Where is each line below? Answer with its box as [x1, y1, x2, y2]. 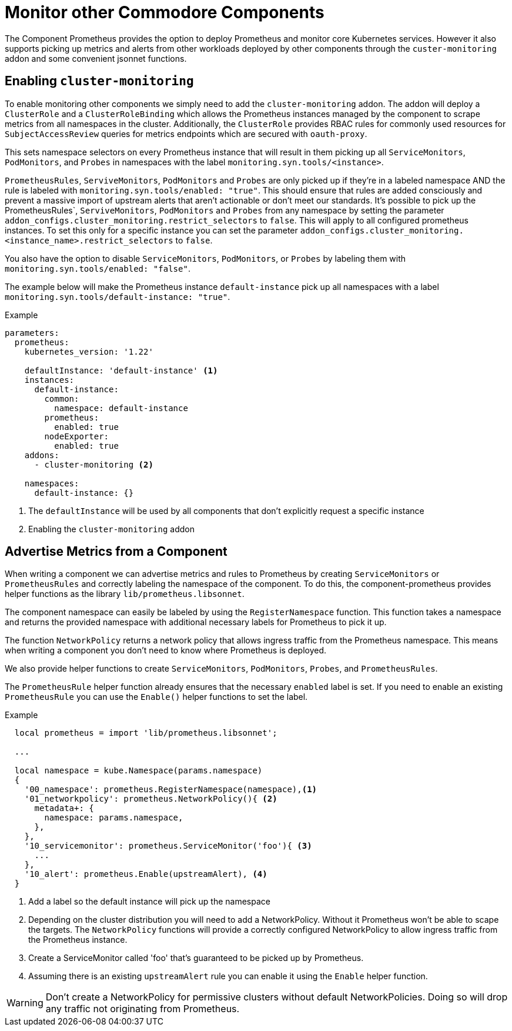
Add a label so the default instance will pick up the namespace [28, 896, 270, 907]
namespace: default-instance [54, 403, 188, 413]
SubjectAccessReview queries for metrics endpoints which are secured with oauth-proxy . [5, 128, 367, 139]
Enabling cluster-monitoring [5, 74, 194, 89]
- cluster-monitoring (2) [34, 459, 153, 469]
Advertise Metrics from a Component [5, 544, 227, 559]
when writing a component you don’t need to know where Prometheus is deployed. [5, 645, 327, 656]
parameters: [5, 328, 59, 338]
